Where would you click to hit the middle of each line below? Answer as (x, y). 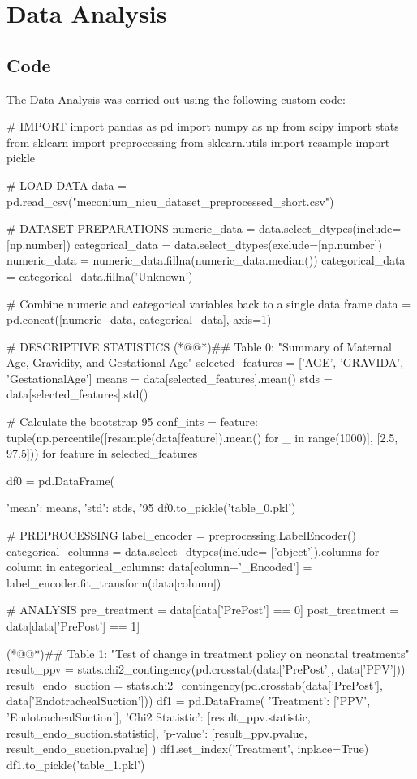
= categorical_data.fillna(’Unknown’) (100, 275)
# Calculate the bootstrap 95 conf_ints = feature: (132, 422)
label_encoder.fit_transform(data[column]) (114, 582)
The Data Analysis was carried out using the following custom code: (176, 99)
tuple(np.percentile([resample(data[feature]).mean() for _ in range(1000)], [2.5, (202, 437)
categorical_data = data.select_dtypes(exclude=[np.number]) (228, 244)
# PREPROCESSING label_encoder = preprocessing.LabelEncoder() (181, 535)
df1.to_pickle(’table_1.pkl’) (76, 764)
